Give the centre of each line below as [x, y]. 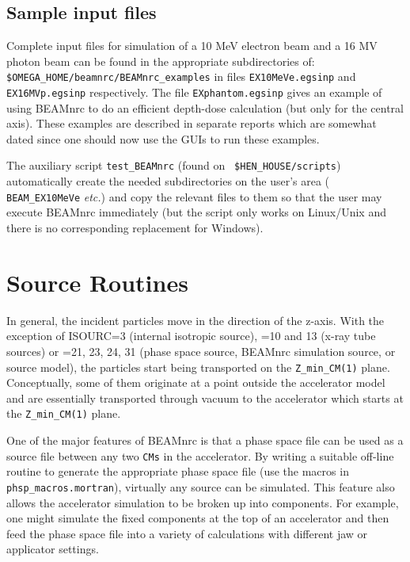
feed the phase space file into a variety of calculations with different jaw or [187, 533]
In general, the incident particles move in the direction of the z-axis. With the [196, 320]
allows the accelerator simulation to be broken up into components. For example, [203, 502]
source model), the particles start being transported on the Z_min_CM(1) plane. [198, 367]
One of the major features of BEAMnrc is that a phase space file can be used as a [205, 440]
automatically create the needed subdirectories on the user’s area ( [168, 181]
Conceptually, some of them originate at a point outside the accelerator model [196, 382]
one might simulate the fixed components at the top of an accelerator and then [198, 518]
